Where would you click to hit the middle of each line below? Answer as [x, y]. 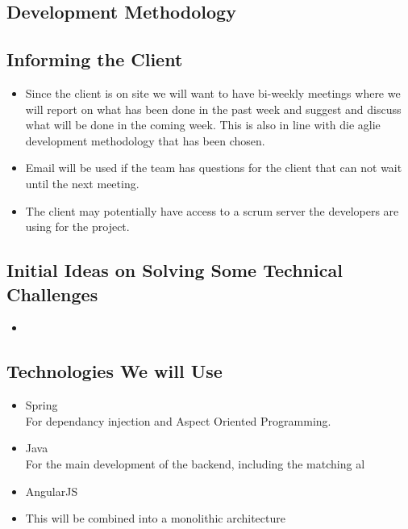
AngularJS [52, 491]
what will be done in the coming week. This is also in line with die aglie [203, 125]
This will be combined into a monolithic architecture [155, 518]
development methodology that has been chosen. [145, 140]
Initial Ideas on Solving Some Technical [175, 270]
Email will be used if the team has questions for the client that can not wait [214, 168]
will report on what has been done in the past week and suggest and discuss [213, 109]
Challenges [52, 294]
